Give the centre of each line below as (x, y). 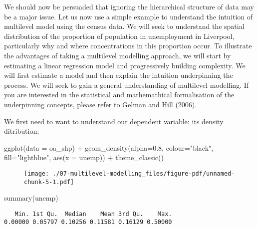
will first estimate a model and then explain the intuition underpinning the (119, 75)
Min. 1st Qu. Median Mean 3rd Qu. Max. (93, 214)
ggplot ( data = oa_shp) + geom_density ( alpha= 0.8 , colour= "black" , (109, 147)
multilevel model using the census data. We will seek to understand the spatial (124, 26)
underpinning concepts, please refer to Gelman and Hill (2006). (101, 104)
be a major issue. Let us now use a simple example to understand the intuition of (129, 16)
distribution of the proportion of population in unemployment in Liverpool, (119, 36)
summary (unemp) (31, 198)
